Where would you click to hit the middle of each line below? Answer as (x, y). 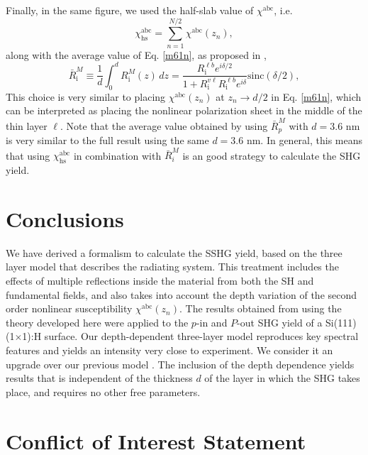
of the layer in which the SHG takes (282, 378)
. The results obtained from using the (261, 308)
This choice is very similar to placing (86, 96)
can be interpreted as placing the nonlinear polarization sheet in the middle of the (184, 110)
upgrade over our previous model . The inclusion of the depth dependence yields (180, 364)
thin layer (27, 125)
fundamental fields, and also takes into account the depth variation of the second (182, 294)
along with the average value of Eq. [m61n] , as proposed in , (136, 54)
